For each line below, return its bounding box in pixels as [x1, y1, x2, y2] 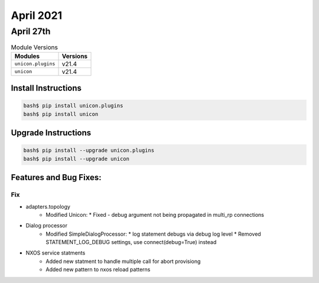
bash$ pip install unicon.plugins [23, 102, 123, 109]
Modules [14, 52, 40, 60]
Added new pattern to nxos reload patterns [45, 266, 151, 273]
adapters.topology [25, 203, 71, 210]
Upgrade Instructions [11, 128, 92, 138]
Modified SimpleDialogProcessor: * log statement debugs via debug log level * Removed [45, 230, 261, 238]
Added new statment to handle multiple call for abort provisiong [45, 258, 201, 265]
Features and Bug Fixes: [11, 173, 102, 183]
